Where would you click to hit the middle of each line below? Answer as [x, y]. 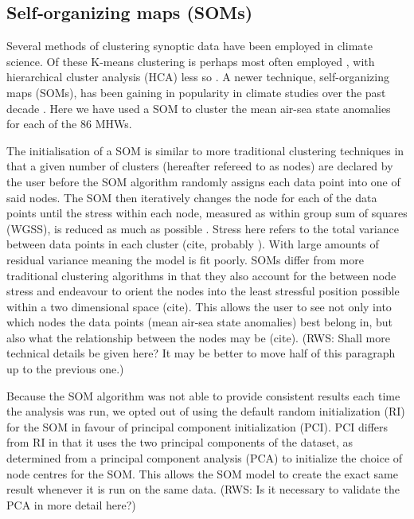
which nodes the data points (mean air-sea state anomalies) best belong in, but [200, 322]
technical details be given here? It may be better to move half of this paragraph [201, 353]
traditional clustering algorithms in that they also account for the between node [201, 275]
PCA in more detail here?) [71, 504]
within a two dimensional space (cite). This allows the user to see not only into [199, 306]
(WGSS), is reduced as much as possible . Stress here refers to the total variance [203, 228]
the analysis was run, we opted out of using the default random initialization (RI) [206, 411]
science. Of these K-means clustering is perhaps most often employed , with [191, 61]
